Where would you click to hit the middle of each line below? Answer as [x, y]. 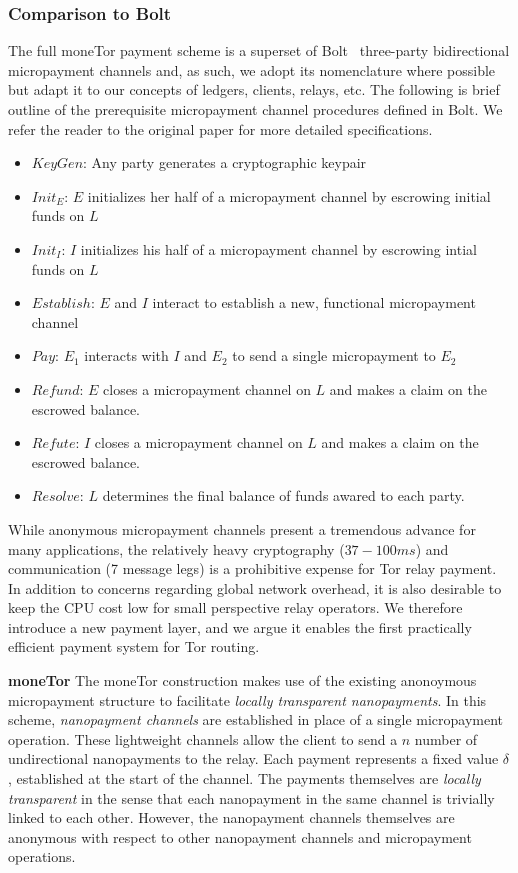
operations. [42, 856]
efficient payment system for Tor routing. [134, 646]
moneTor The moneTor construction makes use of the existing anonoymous [242, 680]
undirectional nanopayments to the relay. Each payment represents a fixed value [253, 758]
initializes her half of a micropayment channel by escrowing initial [289, 195]
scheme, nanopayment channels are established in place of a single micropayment [256, 719]
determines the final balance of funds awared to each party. [283, 495]
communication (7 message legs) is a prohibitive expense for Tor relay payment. [252, 568]
